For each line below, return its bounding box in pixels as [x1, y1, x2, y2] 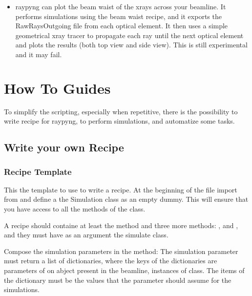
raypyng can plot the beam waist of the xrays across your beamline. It [15, 1, 226, 11]
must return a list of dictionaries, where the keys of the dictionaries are [4, 255, 217, 266]
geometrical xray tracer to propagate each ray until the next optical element [15, 30, 244, 40]
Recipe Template [4, 165, 72, 177]
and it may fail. [15, 49, 62, 59]
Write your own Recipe [4, 140, 124, 155]
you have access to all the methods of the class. [4, 204, 146, 214]
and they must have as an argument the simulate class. [4, 230, 168, 240]
